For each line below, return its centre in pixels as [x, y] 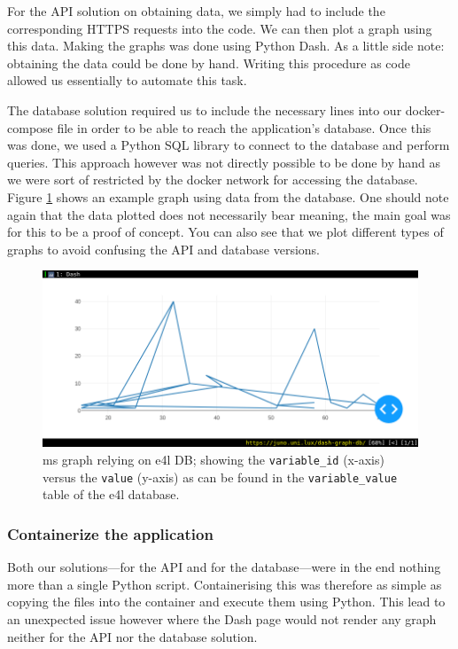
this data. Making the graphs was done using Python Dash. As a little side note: [226, 46]
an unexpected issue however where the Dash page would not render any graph [222, 618]
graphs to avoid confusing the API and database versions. [164, 249]
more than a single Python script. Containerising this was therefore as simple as [225, 584]
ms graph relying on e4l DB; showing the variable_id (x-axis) [213, 460]
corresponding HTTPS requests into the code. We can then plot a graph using [220, 28]
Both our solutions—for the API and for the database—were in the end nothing [224, 567]
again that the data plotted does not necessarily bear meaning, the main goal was [229, 214]
